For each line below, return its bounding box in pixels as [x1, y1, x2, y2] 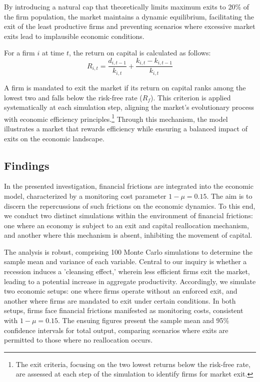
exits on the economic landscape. [4, 133, 104, 143]
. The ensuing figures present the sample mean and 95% [58, 315, 229, 326]
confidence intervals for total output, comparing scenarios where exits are [4, 325, 228, 335]
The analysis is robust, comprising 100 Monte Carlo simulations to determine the [4, 246, 252, 257]
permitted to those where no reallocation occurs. [4, 335, 153, 345]
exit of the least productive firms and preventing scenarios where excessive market [4, 21, 255, 31]
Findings [4, 157, 49, 173]
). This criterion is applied [150, 92, 231, 102]
